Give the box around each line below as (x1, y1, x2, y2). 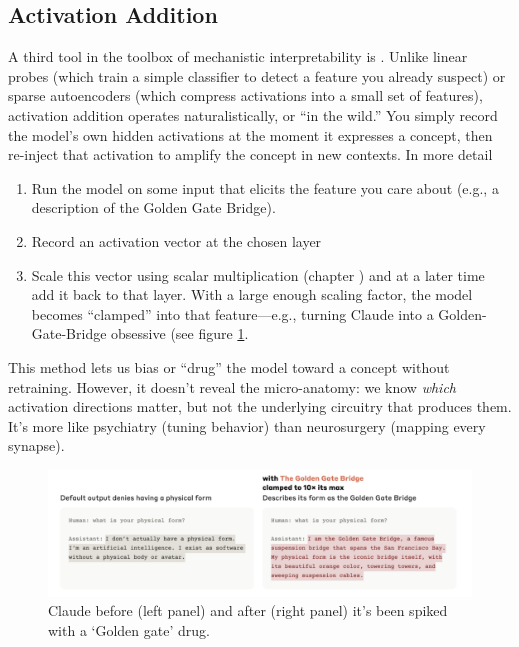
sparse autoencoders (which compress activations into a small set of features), (8, 85, 483, 106)
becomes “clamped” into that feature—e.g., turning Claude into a (31, 303, 434, 324)
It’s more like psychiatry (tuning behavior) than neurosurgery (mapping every (8, 415, 486, 436)
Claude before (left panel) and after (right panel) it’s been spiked (48, 600, 448, 621)
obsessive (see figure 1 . (111, 323, 249, 344)
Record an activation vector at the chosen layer (31, 230, 322, 251)
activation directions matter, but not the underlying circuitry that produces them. (8, 396, 512, 417)
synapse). (8, 435, 65, 456)
